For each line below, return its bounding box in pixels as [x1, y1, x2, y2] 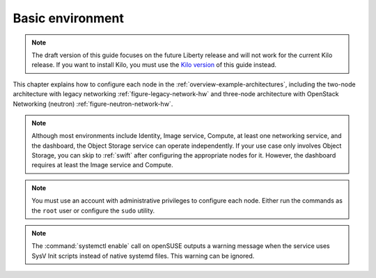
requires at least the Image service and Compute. [31, 161, 173, 169]
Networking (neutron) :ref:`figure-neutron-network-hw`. [13, 100, 173, 108]
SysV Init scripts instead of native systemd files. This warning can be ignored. [31, 252, 255, 260]
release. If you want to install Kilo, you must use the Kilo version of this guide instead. [31, 61, 277, 69]
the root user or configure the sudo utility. [31, 206, 155, 215]
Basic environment [13, 10, 125, 26]
